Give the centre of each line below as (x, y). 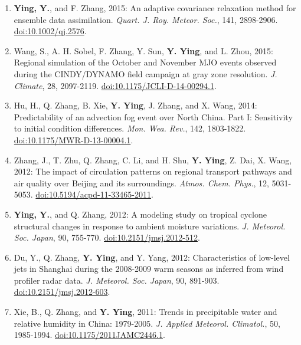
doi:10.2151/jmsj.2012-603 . (62, 292)
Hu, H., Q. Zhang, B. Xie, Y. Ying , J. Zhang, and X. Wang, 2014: (135, 105)
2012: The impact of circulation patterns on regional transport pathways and (153, 171)
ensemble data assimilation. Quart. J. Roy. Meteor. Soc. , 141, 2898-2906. (146, 19)
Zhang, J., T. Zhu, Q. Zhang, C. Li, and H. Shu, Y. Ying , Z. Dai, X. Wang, (153, 160)
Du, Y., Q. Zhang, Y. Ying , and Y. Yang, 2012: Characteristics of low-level (152, 257)
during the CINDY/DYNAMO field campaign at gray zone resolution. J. (145, 73)
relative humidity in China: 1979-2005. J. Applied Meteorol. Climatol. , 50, (147, 323)
